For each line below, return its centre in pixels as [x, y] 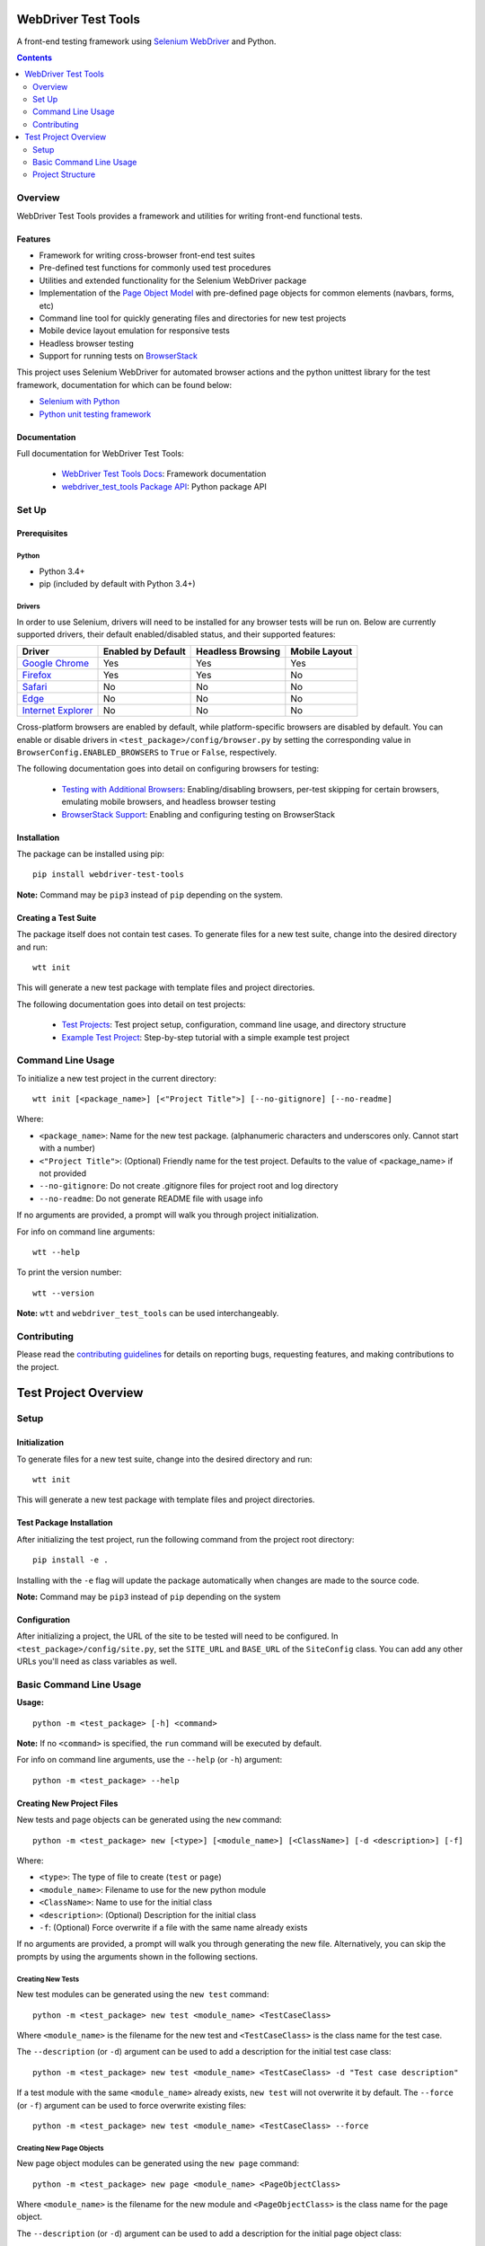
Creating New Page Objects [60, 2148]
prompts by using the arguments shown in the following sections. [137, 1956]
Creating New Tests [48, 1979]
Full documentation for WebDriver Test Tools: [100, 454]
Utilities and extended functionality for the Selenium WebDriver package [173, 280]
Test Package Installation [65, 1523]
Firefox [37, 676]
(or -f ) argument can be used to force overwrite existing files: [132, 2105]
